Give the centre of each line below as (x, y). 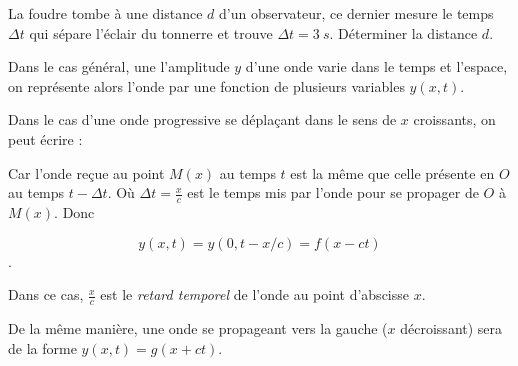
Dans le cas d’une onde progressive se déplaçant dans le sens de (202, 119)
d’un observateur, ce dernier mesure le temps (356, 13)
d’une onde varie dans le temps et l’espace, (376, 66)
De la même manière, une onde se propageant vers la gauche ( (198, 328)
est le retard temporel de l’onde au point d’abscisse (254, 294)
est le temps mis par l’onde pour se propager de (333, 192)
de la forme (42, 347)
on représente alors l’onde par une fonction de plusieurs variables (206, 85)
